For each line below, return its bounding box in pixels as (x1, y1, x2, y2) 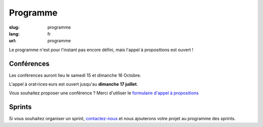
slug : (9, 24, 19, 30)
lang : (9, 31, 20, 36)
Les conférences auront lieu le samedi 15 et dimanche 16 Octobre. (9, 72, 141, 78)
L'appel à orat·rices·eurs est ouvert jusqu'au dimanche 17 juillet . (9, 81, 138, 87)
